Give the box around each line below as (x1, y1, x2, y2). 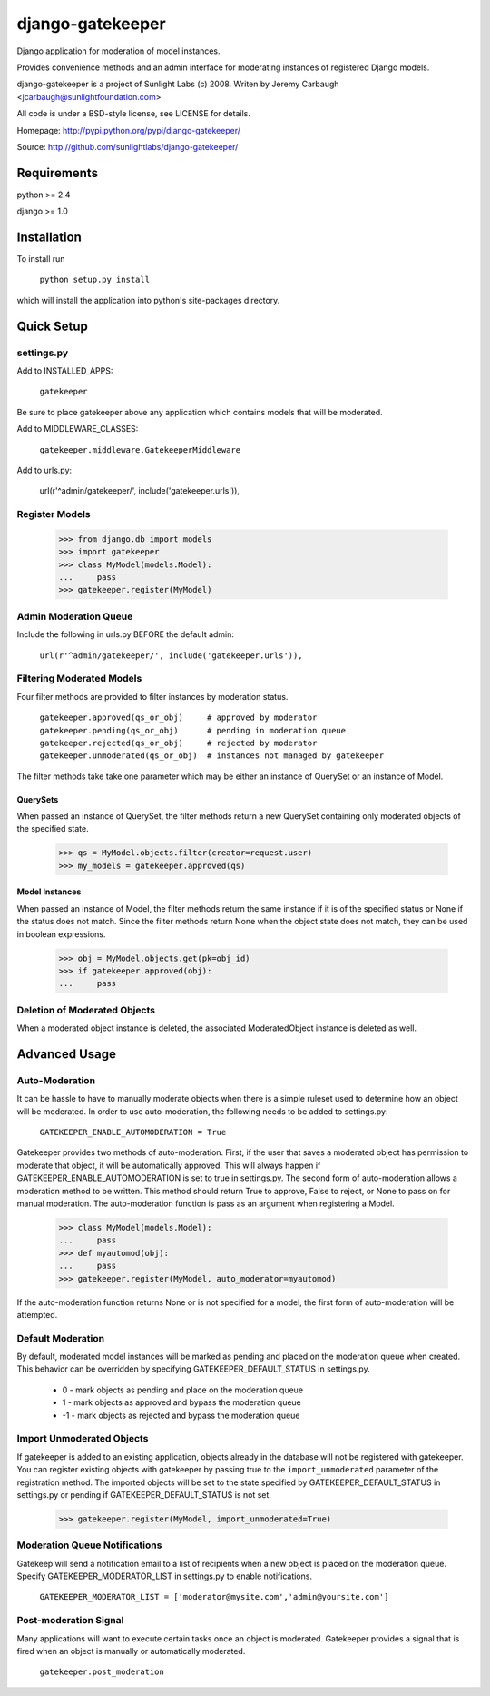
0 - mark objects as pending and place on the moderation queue (62, 1384, 304, 1395)
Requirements (16, 165, 99, 181)
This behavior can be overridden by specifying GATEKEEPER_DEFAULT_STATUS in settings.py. (16, 1363, 371, 1374)
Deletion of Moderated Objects (16, 1003, 156, 1016)
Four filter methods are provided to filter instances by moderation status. (16, 691, 289, 702)
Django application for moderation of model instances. (16, 45, 221, 56)
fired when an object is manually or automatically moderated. (16, 1645, 246, 1656)
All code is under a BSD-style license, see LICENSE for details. (16, 108, 251, 119)
